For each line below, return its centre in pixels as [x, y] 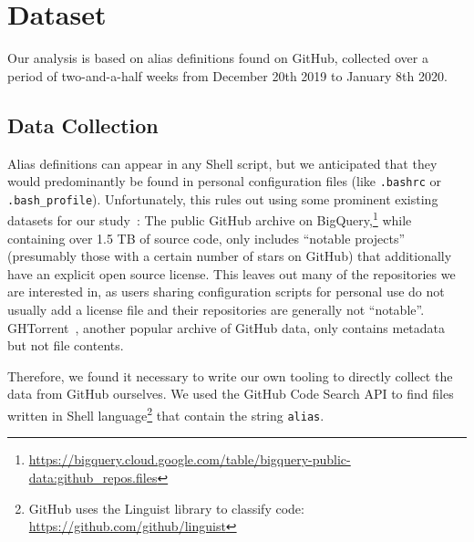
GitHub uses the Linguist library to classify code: [166, 508]
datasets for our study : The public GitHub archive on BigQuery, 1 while [210, 219]
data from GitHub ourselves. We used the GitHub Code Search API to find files [231, 394]
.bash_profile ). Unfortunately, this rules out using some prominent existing [223, 198]
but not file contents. [66, 345]
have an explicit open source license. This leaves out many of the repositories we [232, 273]
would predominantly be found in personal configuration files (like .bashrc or [224, 181]
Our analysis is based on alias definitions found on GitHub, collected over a [218, 58]
